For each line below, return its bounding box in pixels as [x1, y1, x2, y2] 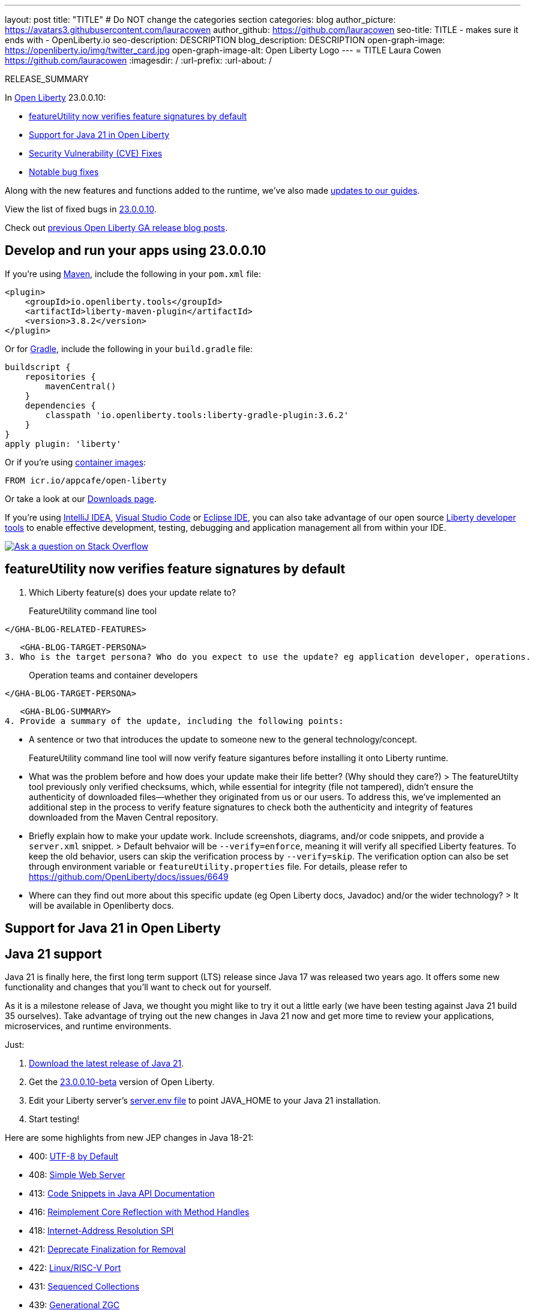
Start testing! [29, 1113, 80, 1124]
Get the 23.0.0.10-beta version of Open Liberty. [29, 1076, 215, 1087]
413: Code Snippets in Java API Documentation [29, 1188, 215, 1198]
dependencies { [25, 400, 96, 410]
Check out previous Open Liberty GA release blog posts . [5, 223, 228, 233]
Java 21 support [5, 946, 102, 962]
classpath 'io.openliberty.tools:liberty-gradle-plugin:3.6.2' [45, 410, 349, 420]
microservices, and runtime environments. [5, 1020, 172, 1031]
